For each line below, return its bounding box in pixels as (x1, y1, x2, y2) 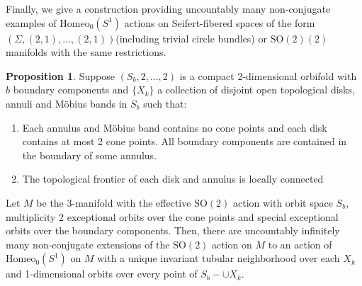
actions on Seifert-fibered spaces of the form (124, 15, 315, 30)
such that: (143, 96, 187, 110)
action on (212, 236, 252, 251)
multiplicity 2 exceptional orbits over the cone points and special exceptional (6, 209, 339, 224)
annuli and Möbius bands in (6, 96, 128, 110)
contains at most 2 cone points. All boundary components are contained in (22, 134, 347, 149)
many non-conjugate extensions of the (6, 236, 170, 251)
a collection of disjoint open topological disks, (157, 82, 355, 97)
